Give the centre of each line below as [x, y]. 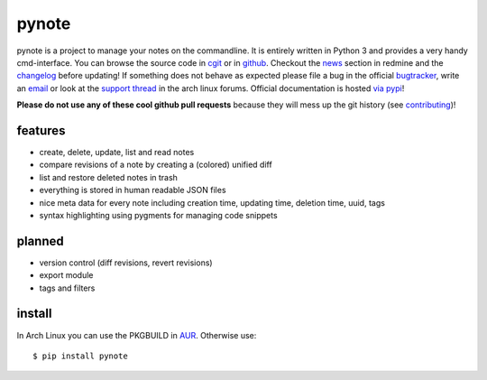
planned [41, 241]
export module [66, 275]
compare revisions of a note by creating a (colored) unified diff [156, 165]
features [41, 130]
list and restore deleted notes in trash [108, 177]
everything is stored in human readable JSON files [133, 190]
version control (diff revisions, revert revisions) [126, 263]
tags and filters [67, 288]
